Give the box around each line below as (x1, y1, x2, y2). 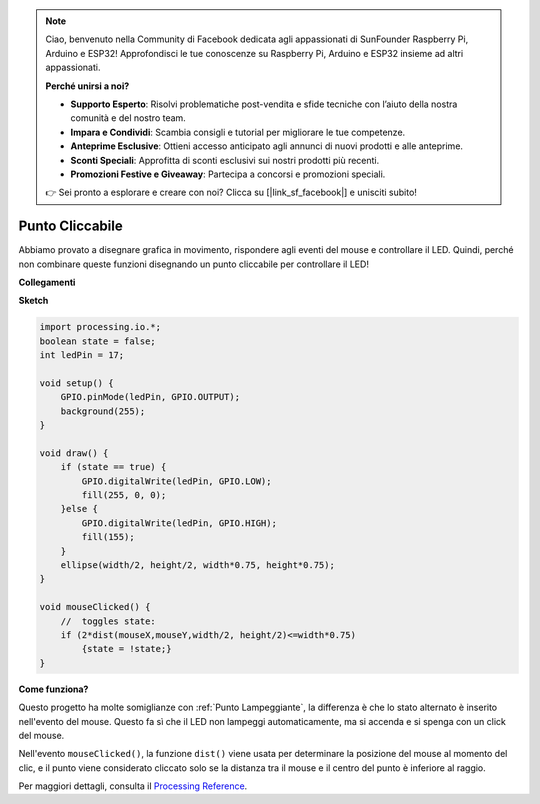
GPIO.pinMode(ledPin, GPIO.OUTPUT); (60, 391, 240, 403)
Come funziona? (18, 683, 89, 695)
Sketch (18, 295, 49, 307)
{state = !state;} (81, 643, 172, 655)
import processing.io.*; (39, 321, 162, 333)
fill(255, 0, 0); (81, 490, 167, 501)
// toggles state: (60, 615, 157, 627)
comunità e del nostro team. (70, 112, 187, 124)
